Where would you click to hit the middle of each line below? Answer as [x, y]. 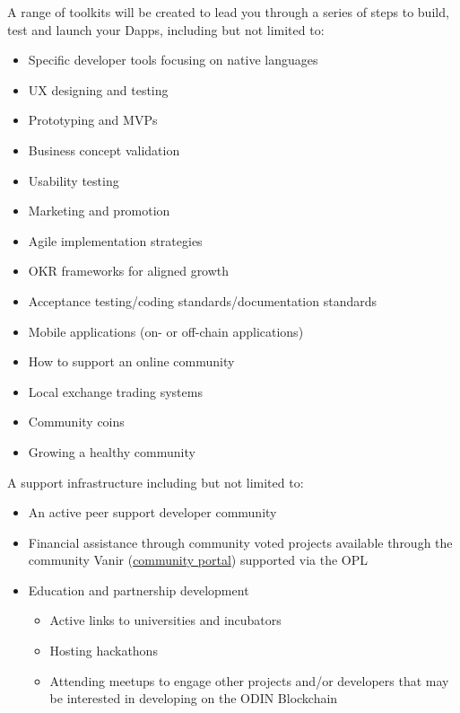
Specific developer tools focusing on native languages [173, 60]
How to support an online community [131, 361]
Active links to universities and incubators [165, 620]
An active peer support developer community [152, 512]
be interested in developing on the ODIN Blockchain [194, 698]
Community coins [76, 422]
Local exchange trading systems [115, 391]
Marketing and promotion [99, 211]
